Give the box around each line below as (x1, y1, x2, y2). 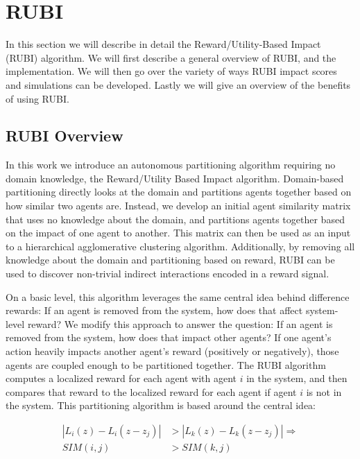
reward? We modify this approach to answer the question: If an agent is (27, 316, 333, 331)
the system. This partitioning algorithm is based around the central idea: (6, 398, 316, 413)
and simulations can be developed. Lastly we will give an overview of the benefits (6, 77, 351, 92)
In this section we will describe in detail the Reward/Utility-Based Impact (6, 37, 321, 51)
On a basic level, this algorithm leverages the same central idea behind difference (6, 289, 350, 304)
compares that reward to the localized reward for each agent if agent (6, 384, 297, 399)
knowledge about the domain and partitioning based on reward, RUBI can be (6, 252, 335, 267)
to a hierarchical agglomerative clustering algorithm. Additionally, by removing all (6, 239, 355, 253)
